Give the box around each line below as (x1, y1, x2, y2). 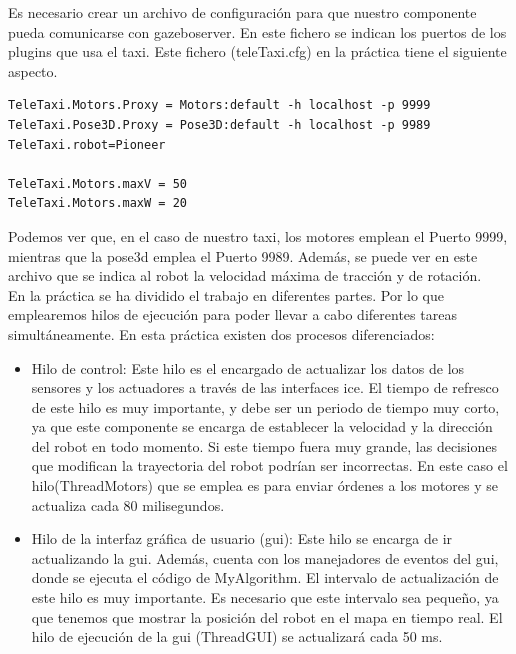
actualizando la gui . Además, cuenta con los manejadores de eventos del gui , (31, 547, 499, 568)
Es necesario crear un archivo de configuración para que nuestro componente (8, 2, 477, 22)
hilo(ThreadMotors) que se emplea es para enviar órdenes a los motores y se (31, 475, 499, 496)
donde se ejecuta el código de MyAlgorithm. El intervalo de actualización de (31, 567, 499, 588)
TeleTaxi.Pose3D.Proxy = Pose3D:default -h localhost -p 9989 (8, 117, 431, 132)
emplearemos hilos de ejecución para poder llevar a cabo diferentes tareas (8, 304, 457, 325)
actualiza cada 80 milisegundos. (31, 494, 225, 515)
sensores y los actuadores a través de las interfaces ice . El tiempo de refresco (31, 377, 499, 398)
